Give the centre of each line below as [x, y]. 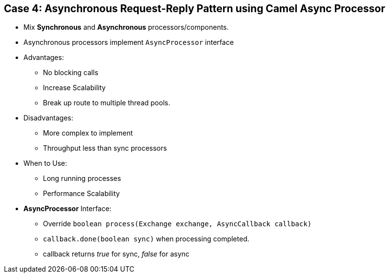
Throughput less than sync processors [105, 148]
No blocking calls [71, 73]
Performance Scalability [82, 194]
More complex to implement [88, 133]
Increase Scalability [74, 88]
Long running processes [82, 178]
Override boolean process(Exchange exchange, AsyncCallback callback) [177, 224]
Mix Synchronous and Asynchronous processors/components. [126, 27]
